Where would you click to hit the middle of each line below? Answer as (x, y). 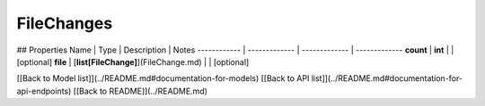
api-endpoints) (44, 91)
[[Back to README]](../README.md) (141, 91)
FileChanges (65, 23)
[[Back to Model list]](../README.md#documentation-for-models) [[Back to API (163, 78)
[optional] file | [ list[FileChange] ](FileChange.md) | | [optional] (133, 61)
